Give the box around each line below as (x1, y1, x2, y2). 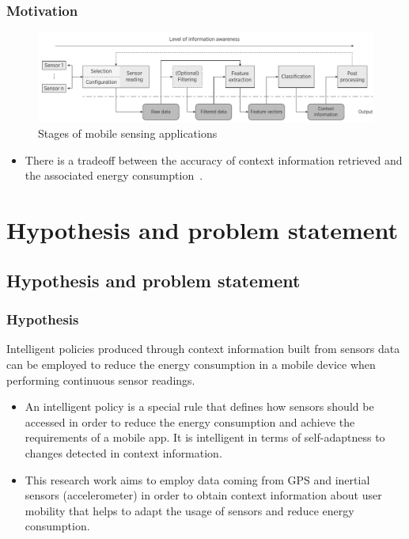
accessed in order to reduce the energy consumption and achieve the (25, 413, 355, 430)
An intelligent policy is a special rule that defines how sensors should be (25, 398, 374, 415)
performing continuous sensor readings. (6, 371, 195, 388)
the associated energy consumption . (25, 167, 203, 184)
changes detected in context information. (25, 444, 222, 461)
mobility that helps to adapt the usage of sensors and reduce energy (25, 502, 354, 518)
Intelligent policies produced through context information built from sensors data (6, 340, 400, 357)
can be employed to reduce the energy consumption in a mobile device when (6, 356, 376, 373)
